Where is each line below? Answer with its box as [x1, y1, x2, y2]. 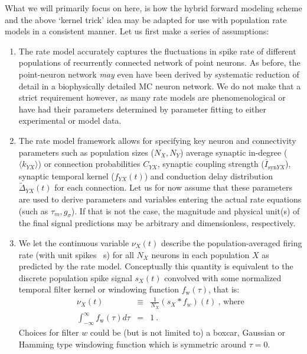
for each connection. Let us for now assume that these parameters [54, 181, 293, 194]
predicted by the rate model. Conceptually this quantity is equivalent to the [18, 260, 293, 272]
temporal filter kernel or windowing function [18, 283, 179, 295]
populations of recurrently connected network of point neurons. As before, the [18, 56, 301, 69]
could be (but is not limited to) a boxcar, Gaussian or [90, 326, 286, 339]
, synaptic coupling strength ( [157, 157, 264, 170]
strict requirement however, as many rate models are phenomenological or [18, 91, 286, 104]
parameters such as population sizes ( [18, 146, 154, 158]
